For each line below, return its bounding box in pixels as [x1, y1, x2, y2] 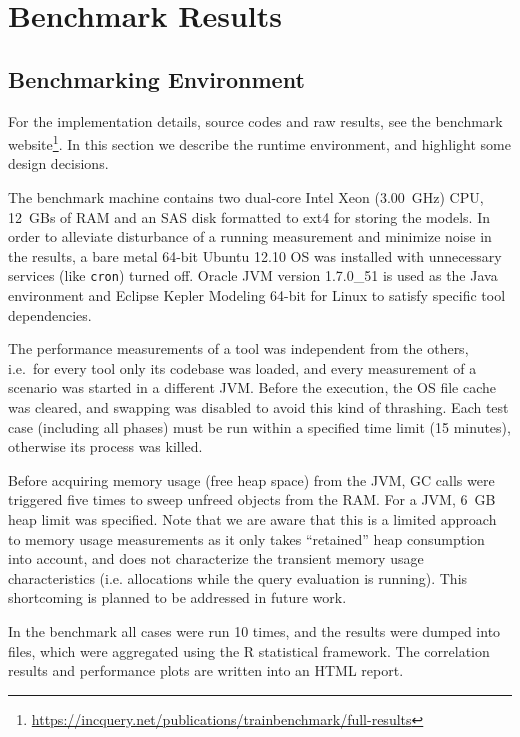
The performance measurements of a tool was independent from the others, [8, 338, 469, 359]
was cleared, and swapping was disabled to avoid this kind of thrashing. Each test [8, 397, 509, 418]
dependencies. [8, 304, 92, 325]
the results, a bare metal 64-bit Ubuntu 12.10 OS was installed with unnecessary [8, 245, 502, 266]
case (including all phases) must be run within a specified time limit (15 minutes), [8, 416, 511, 437]
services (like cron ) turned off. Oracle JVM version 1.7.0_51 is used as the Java [8, 265, 498, 286]
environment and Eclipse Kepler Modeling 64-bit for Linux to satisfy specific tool [8, 285, 506, 306]
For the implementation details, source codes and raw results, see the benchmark [8, 110, 503, 131]
